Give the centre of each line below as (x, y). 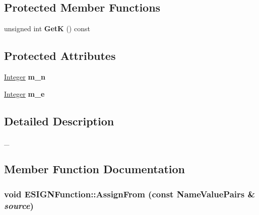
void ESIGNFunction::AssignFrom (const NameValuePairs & (130, 194)
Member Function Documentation (95, 169)
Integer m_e (24, 93)
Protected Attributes (60, 56)
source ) (19, 205)
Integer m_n (25, 77)
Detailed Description (59, 121)
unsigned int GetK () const (47, 28)
